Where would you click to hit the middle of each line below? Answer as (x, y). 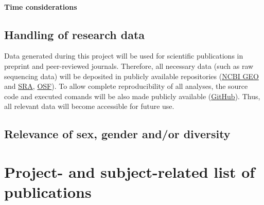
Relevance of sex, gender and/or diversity (117, 134)
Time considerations (41, 6)
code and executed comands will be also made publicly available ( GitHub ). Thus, (132, 96)
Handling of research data (75, 34)
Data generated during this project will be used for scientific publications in (124, 56)
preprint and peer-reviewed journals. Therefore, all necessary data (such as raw (129, 66)
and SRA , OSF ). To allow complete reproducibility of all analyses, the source (126, 86)
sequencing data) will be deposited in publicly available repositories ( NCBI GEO (131, 76)
